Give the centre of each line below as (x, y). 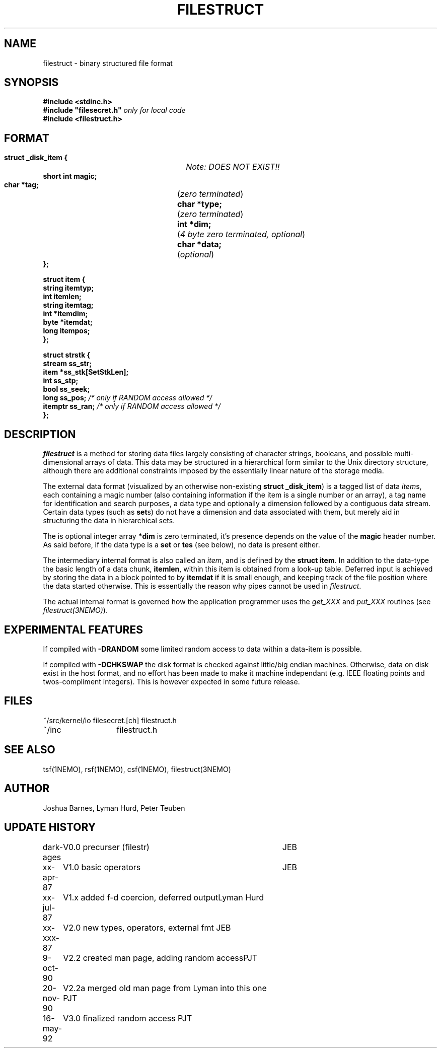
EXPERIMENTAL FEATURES (73, 629)
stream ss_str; (67, 364)
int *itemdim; (65, 314)
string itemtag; (68, 305)
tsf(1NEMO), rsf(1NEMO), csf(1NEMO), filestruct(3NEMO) (137, 769)
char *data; (199, 244)
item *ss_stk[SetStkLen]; (86, 372)
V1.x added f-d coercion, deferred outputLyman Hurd (164, 898)
